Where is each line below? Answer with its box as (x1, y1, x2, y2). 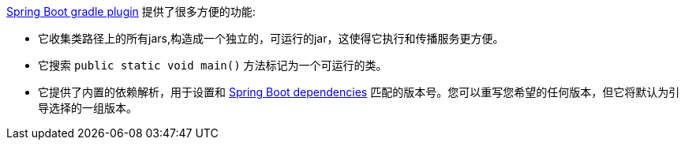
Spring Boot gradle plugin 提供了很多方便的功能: (6, 5, 256, 18)
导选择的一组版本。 (38, 101, 137, 114)
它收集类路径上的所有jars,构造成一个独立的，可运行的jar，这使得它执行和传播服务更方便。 (38, 32, 504, 45)
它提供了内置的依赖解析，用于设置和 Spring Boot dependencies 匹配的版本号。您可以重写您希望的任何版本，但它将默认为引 (38, 85, 680, 99)
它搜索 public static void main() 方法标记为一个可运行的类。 (38, 58, 387, 72)
